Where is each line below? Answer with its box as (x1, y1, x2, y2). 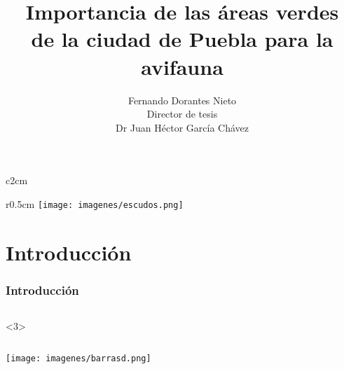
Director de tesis (146, 106, 218, 121)
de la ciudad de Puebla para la (31, 25, 333, 53)
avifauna (141, 52, 223, 81)
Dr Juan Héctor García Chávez (116, 120, 249, 134)
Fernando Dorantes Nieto (128, 92, 237, 107)
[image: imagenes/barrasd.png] (6, 353, 151, 363)
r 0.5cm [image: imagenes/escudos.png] (6, 196, 184, 211)
